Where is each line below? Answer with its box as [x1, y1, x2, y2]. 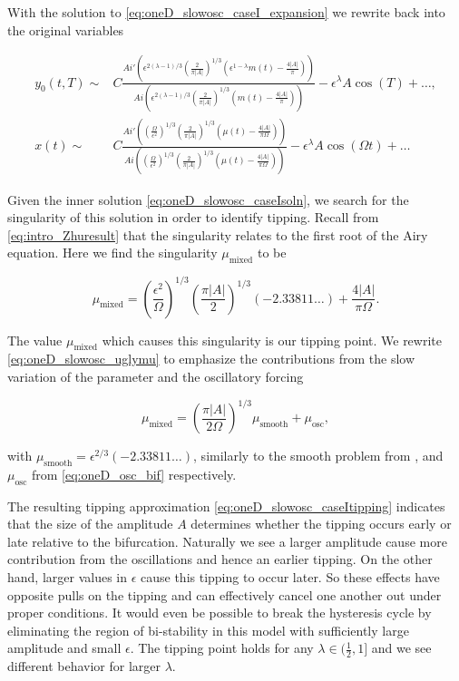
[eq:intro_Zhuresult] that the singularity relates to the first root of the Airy [7, 225, 428, 244]
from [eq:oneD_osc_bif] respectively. [32, 464, 237, 483]
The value [7, 330, 63, 349]
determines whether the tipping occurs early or [190, 514, 452, 533]
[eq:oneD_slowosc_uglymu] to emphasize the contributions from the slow [7, 349, 415, 368]
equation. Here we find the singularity [7, 243, 218, 262]
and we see [371, 638, 432, 657]
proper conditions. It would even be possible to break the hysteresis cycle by [7, 603, 432, 622]
